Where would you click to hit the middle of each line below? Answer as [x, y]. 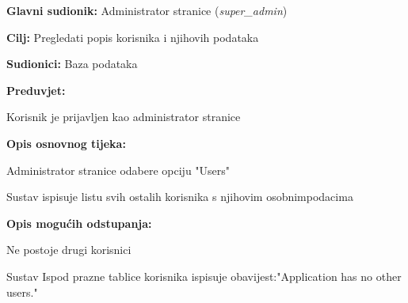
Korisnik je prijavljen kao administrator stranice [124, 117]
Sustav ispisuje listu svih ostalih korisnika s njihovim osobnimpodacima [180, 197]
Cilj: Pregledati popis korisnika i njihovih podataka [133, 37]
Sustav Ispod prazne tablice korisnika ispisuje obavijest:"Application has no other [204, 276]
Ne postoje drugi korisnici [69, 250]
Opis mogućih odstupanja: [79, 223]
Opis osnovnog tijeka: [66, 143]
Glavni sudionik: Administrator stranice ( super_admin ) [147, 10]
